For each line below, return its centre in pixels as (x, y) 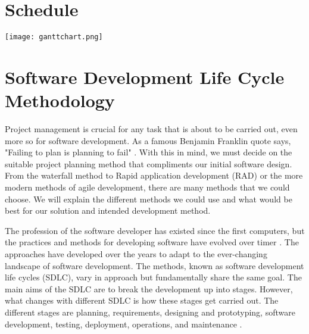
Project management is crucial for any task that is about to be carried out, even (151, 129)
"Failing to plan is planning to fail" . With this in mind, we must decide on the (149, 152)
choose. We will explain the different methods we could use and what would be (149, 199)
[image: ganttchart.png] (54, 37)
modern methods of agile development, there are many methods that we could (147, 187)
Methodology (60, 100)
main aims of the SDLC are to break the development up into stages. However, (149, 288)
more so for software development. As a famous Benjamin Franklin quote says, (148, 140)
